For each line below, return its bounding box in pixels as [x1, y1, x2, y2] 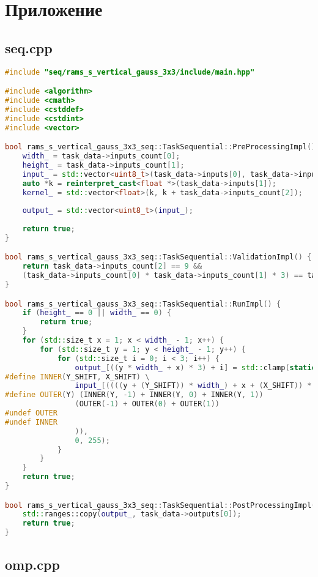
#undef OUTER [5, 409, 57, 418]
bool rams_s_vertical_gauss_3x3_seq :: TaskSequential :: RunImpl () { [5, 299, 281, 308]
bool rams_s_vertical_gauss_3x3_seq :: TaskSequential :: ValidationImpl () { [5, 253, 312, 262]
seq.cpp [5, 38, 53, 57]
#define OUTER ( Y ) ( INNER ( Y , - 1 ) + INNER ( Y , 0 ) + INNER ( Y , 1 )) [5, 390, 264, 400]
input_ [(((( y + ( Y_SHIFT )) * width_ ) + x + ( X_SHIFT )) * [75, 381, 312, 390]
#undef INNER [5, 417, 57, 426]
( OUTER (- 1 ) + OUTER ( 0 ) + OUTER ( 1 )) [75, 400, 220, 409]
